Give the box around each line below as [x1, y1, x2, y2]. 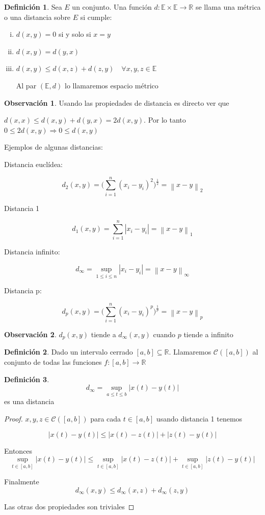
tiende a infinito [183, 329, 233, 339]
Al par [16, 80, 37, 90]
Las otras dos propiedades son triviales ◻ [4, 501, 135, 511]
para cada [90, 413, 121, 424]
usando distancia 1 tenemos [156, 413, 243, 424]
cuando [153, 329, 176, 339]
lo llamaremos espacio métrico [65, 80, 158, 90]
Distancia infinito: [4, 246, 60, 257]
